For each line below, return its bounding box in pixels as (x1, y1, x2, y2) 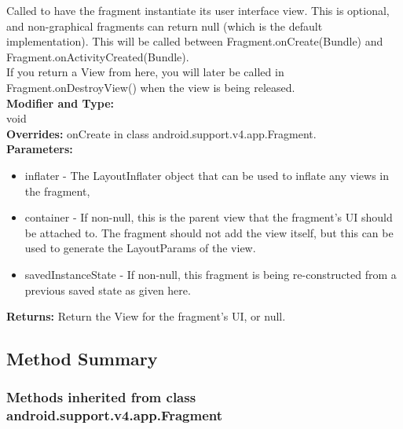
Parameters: (6, 141, 73, 157)
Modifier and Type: (6, 94, 115, 111)
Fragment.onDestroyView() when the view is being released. (6, 79, 295, 95)
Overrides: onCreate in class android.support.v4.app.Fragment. (6, 125, 317, 141)
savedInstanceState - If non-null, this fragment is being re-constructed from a (24, 266, 397, 282)
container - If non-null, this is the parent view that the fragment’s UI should (24, 209, 393, 225)
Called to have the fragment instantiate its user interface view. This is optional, (6, 2, 390, 18)
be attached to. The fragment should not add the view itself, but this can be (24, 224, 394, 240)
